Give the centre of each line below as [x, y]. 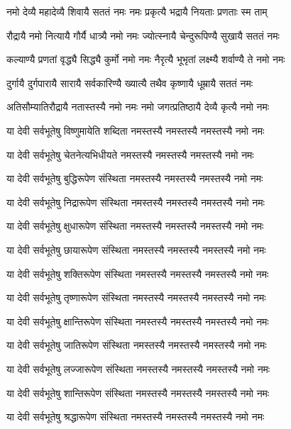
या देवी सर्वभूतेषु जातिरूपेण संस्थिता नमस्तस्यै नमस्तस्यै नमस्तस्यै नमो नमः [137, 345]
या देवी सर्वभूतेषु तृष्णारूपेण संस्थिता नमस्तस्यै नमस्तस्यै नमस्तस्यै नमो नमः [136, 297]
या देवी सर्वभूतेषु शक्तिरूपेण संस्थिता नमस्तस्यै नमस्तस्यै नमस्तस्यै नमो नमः [138, 273]
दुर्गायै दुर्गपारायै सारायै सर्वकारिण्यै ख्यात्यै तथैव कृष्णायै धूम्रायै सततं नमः [130, 83]
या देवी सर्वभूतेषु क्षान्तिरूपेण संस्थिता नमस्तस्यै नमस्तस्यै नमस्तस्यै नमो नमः [138, 321]
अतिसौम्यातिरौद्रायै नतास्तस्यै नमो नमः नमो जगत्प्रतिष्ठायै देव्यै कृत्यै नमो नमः [138, 107]
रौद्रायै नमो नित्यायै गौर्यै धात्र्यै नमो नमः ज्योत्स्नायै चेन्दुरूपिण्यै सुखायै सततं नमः [143, 35]
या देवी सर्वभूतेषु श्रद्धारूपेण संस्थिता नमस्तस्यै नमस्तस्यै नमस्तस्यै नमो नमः [136, 417]
